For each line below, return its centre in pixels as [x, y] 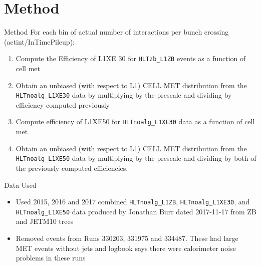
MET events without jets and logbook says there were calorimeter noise [126, 248]
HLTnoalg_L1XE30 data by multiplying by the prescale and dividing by [124, 95]
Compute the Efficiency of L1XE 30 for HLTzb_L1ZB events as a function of [131, 58]
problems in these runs [51, 258]
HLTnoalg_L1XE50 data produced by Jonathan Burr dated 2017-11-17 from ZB [136, 211]
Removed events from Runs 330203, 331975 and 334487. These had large [127, 238]
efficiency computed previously [63, 104]
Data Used [20, 185]
